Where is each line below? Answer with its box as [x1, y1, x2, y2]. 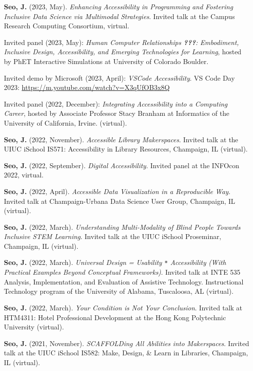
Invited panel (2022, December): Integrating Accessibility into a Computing [4, 98, 228, 109]
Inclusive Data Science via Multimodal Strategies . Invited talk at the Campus [4, 11, 235, 21]
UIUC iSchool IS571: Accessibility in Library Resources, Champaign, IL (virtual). [4, 144, 248, 154]
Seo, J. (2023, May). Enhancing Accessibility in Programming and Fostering [4, 1, 233, 11]
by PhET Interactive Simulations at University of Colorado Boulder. [4, 56, 209, 66]
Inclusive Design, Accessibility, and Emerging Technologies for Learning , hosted [4, 46, 242, 57]
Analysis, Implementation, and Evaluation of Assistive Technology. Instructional [4, 276, 244, 286]
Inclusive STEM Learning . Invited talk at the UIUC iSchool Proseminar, [4, 231, 221, 241]
